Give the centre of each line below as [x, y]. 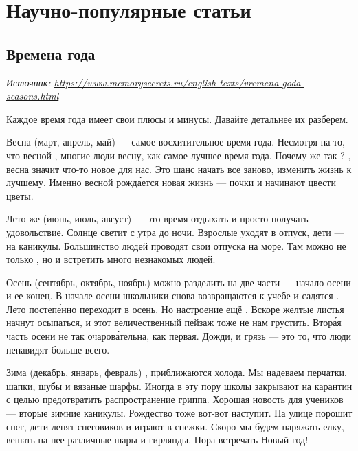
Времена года [51, 53]
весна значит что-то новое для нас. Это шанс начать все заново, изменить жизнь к [179, 169]
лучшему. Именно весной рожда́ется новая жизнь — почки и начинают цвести [171, 182]
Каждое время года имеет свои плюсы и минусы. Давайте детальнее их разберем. [177, 118]
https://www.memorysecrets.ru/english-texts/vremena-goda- [179, 82]
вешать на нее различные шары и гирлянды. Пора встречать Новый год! [157, 440]
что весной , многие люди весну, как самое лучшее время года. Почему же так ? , [179, 155]
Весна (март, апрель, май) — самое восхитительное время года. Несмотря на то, [176, 142]
